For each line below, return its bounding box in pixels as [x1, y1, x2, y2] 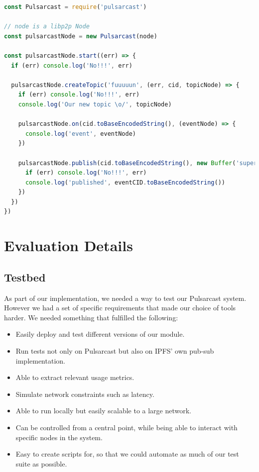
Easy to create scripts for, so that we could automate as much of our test [15, 449, 239, 459]
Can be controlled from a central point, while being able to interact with [15, 422, 238, 432]
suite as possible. [15, 458, 67, 469]
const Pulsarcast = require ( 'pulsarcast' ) [4, 3, 147, 10]
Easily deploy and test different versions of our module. [15, 329, 185, 339]
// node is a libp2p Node [4, 23, 90, 30]
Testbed [4, 269, 46, 284]
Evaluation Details [4, 235, 133, 256]
